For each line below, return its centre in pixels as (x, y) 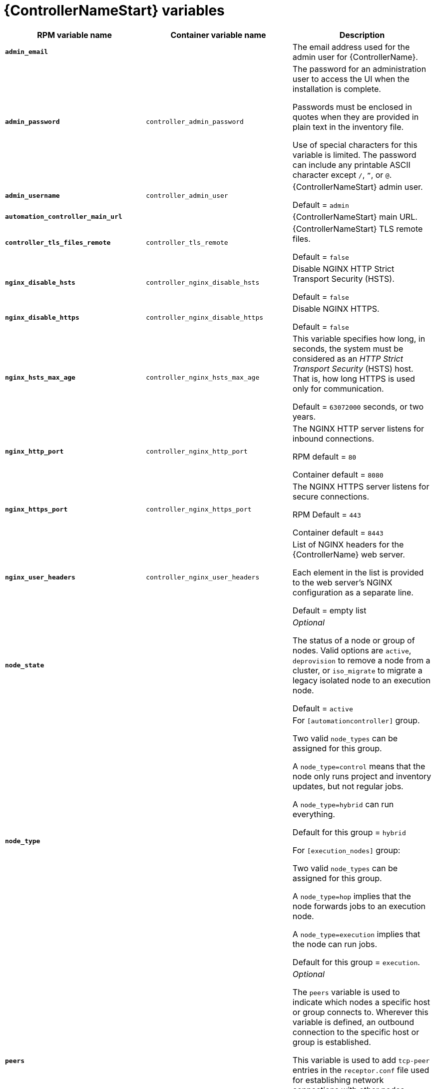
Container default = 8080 (338, 474)
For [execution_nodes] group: (346, 850)
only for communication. (338, 388)
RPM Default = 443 (327, 514)
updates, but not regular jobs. (348, 786)
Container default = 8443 (338, 532)
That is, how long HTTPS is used (354, 378)
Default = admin (321, 205)
